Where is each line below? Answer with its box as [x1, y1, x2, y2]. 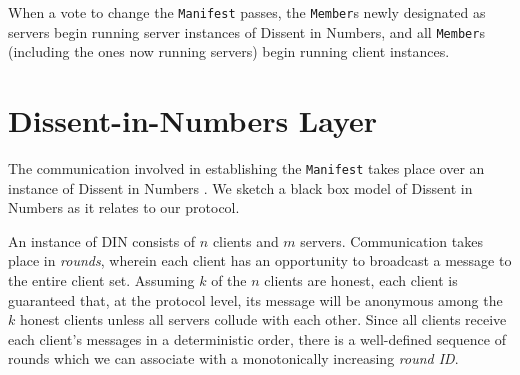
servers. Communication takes [300, 230, 483, 251]
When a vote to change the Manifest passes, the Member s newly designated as [8, 2, 486, 22]
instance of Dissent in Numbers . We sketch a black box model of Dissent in [8, 177, 473, 198]
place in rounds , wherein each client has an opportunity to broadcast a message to [8, 250, 512, 271]
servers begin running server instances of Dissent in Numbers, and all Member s [8, 21, 485, 42]
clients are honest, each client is [264, 270, 458, 291]
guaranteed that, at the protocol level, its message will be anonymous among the [8, 289, 503, 310]
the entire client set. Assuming [8, 270, 195, 291]
